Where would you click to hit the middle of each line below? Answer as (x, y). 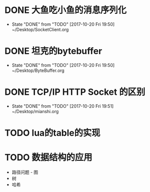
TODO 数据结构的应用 (48, 158)
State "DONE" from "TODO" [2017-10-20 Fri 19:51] (63, 106)
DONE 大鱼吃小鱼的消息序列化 (66, 10)
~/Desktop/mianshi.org (35, 111)
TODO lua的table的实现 (53, 133)
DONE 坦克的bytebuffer (53, 51)
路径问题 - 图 (25, 172)
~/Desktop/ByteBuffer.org (38, 70)
